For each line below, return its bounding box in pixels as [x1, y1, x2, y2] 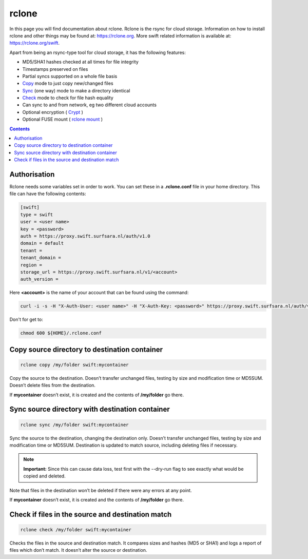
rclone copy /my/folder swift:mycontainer [20, 362, 129, 368]
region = [20, 262, 43, 268]
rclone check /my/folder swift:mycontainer [20, 527, 132, 532]
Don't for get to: [9, 316, 43, 323]
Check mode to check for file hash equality [22, 95, 114, 101]
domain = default [20, 240, 64, 246]
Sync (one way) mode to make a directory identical [22, 87, 130, 93]
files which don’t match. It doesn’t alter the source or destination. [9, 547, 147, 553]
